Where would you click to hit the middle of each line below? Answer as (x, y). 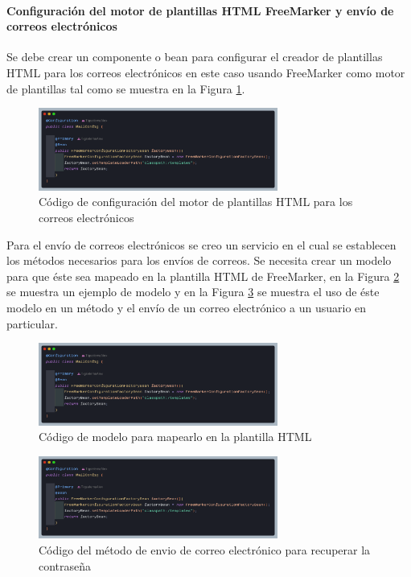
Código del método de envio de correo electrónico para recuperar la (205, 550)
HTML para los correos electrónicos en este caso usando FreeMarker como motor (206, 72)
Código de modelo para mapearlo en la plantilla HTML (175, 437)
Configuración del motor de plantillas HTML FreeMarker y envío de (200, 10)
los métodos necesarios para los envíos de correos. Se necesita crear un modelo (199, 260)
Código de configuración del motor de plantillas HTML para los (196, 202)
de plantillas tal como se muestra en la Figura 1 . (126, 88)
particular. (32, 323)
